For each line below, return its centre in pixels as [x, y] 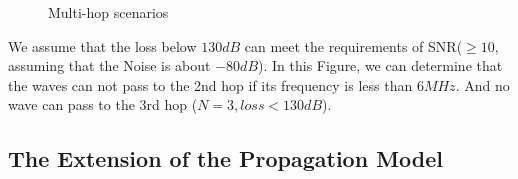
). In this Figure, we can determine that [380, 65]
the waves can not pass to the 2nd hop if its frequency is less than [210, 84]
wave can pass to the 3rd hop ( [103, 104]
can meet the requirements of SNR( [353, 45]
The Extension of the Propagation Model [225, 158]
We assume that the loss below [102, 45]
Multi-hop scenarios [108, 12]
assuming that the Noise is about [109, 65]
